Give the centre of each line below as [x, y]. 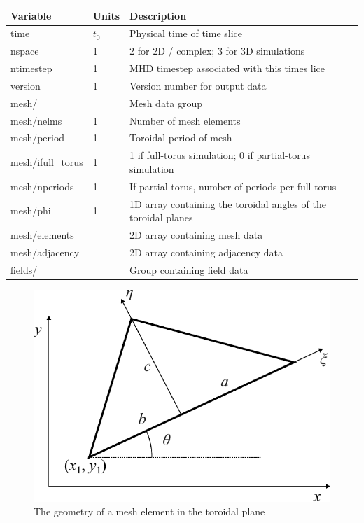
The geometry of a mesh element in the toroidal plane [149, 511]
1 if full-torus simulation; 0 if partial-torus [220, 155]
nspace [25, 51]
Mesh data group [166, 103]
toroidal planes [161, 217]
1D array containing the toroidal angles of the [228, 203]
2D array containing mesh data [196, 234]
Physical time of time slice [186, 33]
